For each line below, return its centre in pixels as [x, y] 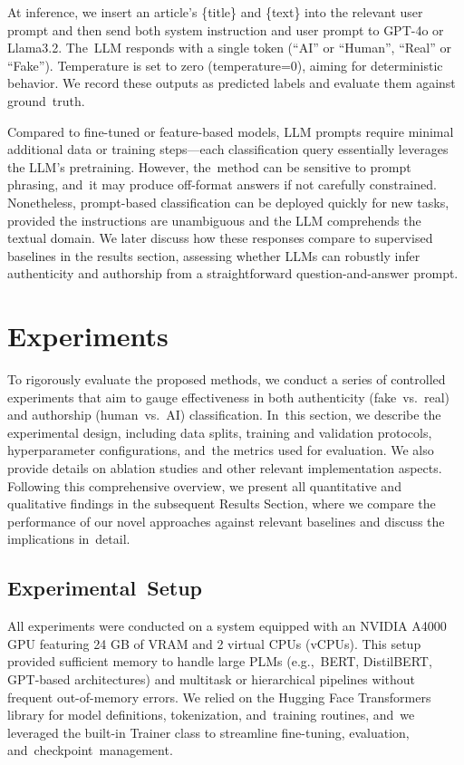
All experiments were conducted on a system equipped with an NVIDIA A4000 [227, 626]
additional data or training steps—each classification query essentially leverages [228, 149]
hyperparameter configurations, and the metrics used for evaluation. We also [221, 450]
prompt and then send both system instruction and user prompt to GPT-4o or [226, 29]
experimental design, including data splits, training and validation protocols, [220, 432]
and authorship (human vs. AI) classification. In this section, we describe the [224, 415]
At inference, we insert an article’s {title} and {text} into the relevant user [215, 12]
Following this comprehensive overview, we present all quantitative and [204, 485]
